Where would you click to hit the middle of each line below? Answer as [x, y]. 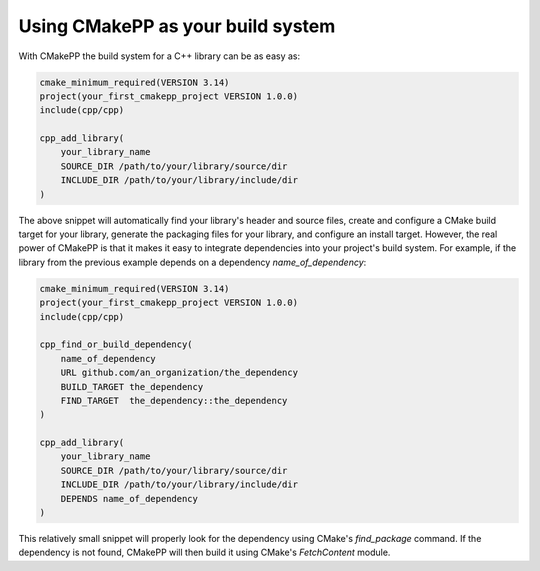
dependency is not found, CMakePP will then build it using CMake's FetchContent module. [204, 552]
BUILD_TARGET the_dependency [132, 386]
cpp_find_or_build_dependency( [116, 344]
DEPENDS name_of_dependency [129, 498]
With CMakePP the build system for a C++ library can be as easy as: [159, 56]
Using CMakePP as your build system [177, 26]
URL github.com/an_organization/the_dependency [179, 373]
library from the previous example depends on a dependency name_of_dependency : [192, 262]
